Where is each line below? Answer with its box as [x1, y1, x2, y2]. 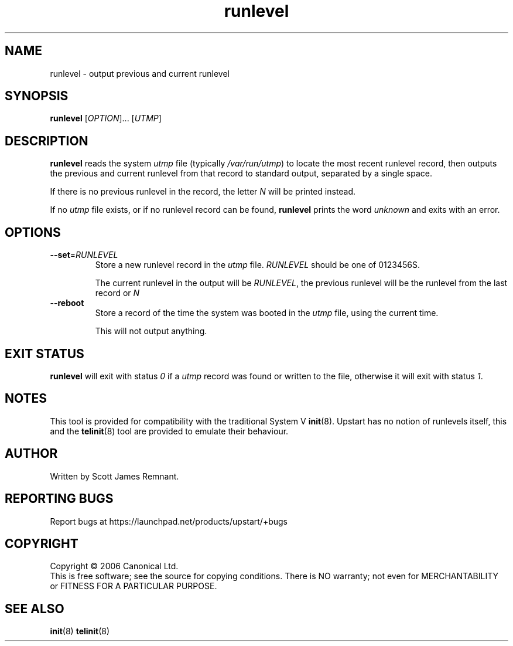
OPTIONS [5, 225, 61, 240]
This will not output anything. [95, 326, 207, 336]
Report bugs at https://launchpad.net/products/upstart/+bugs [50, 516, 288, 526]
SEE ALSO [5, 601, 64, 616]
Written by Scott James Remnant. [50, 471, 179, 481]
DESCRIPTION [5, 133, 88, 148]
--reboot [50, 298, 84, 308]
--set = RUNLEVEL [50, 250, 118, 260]
